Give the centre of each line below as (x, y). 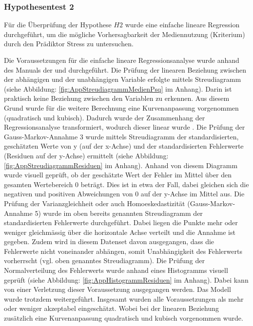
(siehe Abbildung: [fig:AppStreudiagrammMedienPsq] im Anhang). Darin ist (118, 88)
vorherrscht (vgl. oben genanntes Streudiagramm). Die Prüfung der (104, 260)
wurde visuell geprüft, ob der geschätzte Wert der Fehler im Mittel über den (118, 175)
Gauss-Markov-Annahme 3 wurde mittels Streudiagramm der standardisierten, (121, 136)
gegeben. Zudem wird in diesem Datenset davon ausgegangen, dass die (109, 241)
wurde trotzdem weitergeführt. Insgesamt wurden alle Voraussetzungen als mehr (124, 298)
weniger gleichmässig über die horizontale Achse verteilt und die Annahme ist (120, 232)
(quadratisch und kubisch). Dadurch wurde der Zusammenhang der (105, 117)
